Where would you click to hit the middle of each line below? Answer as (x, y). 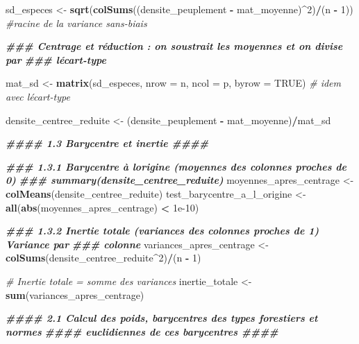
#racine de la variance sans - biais (76, 23)
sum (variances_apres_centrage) (75, 294)
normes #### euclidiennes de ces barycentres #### (142, 331)
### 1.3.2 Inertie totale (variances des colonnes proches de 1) (162, 231)
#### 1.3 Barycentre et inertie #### (107, 143)
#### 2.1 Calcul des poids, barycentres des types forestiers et (162, 318)
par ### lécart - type (56, 59)
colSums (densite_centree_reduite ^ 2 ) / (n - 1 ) (103, 258)
